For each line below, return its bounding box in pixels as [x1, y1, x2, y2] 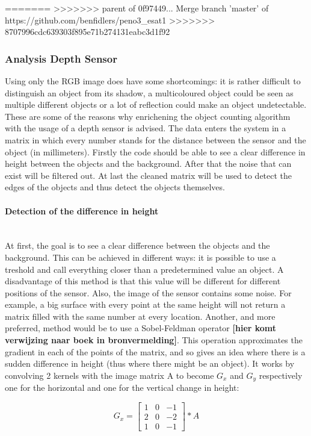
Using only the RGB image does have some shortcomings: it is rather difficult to [5, 75, 301, 87]
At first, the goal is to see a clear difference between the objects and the [5, 239, 270, 252]
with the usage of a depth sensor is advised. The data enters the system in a [5, 122, 286, 134]
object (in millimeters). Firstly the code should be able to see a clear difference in [5, 145, 306, 158]
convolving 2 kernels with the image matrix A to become [5, 369, 214, 381]
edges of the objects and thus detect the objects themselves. [5, 181, 225, 193]
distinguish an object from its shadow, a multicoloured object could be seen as [5, 86, 294, 99]
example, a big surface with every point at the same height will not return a [5, 298, 286, 311]
